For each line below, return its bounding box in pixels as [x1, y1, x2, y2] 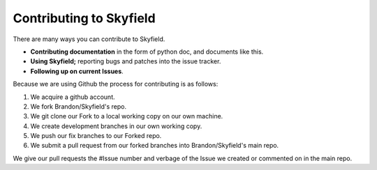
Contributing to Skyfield [13, 10, 156, 26]
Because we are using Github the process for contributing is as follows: [13, 80, 219, 88]
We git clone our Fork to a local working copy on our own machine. [30, 112, 223, 121]
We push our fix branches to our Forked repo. [30, 132, 162, 140]
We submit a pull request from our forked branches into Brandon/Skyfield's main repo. [30, 141, 279, 150]
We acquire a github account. [30, 93, 115, 101]
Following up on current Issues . [30, 67, 124, 75]
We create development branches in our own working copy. [30, 122, 202, 130]
